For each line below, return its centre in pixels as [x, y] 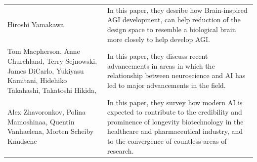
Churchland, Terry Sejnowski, [52, 61]
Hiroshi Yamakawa [36, 24]
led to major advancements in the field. [167, 85]
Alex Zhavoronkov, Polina [47, 112]
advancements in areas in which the [161, 65]
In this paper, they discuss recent [158, 56]
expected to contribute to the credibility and [175, 112]
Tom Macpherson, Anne [44, 51]
